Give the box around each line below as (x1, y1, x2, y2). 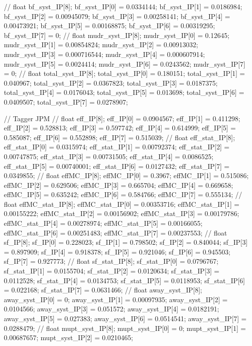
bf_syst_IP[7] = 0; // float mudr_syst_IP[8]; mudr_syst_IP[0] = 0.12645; (4, 30, 230, 40)
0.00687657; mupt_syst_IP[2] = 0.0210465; (4, 332, 133, 343)
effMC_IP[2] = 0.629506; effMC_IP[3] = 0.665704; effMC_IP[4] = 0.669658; (4, 180, 233, 190)
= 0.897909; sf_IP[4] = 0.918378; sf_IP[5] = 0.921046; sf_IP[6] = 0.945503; (4, 246, 231, 256)
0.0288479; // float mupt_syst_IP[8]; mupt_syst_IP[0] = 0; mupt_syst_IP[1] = (4, 323, 246, 333)
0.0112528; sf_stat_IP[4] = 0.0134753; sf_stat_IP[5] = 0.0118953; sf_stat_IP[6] (4, 275, 245, 285)
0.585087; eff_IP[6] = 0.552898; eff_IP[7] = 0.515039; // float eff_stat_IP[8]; (4, 132, 235, 142)
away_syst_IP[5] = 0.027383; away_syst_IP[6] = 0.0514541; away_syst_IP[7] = (4, 313, 247, 323)
